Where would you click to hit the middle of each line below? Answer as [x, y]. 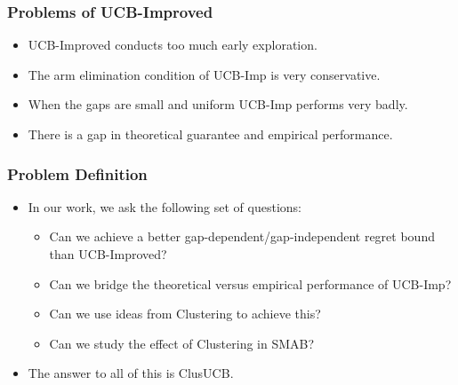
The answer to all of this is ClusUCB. [131, 373]
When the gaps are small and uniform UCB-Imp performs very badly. [218, 104]
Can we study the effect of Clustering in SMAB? [182, 343]
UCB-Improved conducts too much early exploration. [173, 45]
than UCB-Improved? [108, 254]
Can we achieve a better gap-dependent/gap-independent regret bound [242, 236]
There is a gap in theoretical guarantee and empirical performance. [210, 134]
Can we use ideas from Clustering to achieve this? [185, 314]
